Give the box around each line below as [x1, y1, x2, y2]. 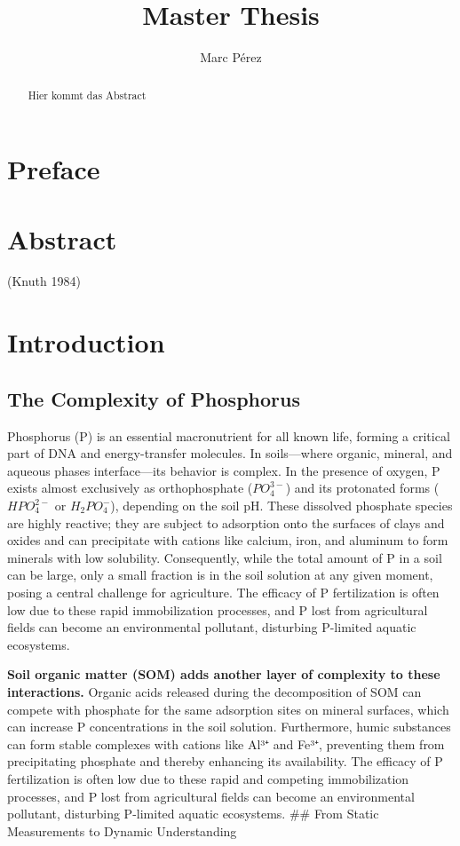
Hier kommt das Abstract [28, 87, 147, 102]
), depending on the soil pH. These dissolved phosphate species [110, 496, 453, 515]
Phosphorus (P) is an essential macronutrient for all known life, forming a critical [7, 426, 450, 445]
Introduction [7, 324, 165, 360]
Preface [7, 151, 100, 187]
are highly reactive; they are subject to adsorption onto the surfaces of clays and [7, 513, 445, 532]
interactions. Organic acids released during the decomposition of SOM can [7, 682, 422, 700]
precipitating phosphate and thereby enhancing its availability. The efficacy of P [7, 752, 443, 771]
